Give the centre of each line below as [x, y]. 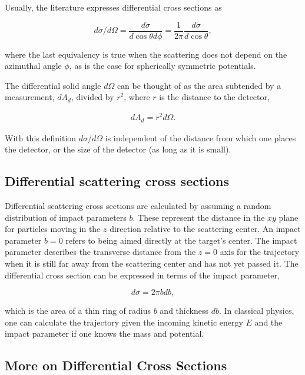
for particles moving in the [53, 229]
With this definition [41, 137]
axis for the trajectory [260, 252]
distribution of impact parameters [66, 217]
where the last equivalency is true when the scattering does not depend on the [146, 54]
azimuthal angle [33, 66]
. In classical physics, [256, 311]
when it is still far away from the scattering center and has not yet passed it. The [152, 263]
